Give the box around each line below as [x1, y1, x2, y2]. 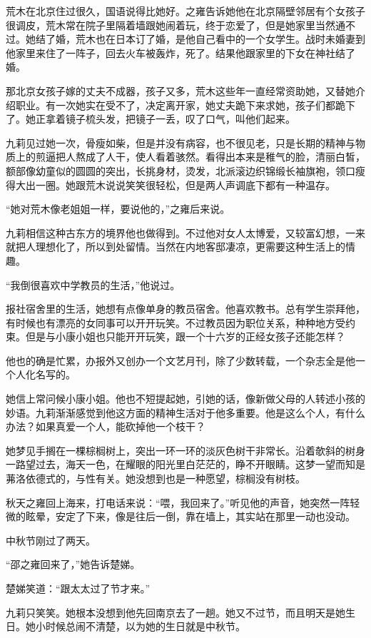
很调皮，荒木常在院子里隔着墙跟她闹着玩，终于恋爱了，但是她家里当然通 [6, 17, 345, 32]
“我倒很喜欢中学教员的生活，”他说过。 [6, 277, 181, 292]
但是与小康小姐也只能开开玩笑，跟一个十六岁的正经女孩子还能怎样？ [25, 329, 345, 344]
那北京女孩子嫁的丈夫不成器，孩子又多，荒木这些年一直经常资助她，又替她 [6, 83, 355, 98]
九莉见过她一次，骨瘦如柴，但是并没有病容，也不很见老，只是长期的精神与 [6, 135, 355, 150]
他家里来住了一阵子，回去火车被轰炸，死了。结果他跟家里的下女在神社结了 [6, 45, 355, 60]
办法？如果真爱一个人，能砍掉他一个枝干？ [6, 419, 205, 434]
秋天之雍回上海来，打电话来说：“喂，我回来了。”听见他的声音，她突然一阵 [6, 495, 350, 510]
